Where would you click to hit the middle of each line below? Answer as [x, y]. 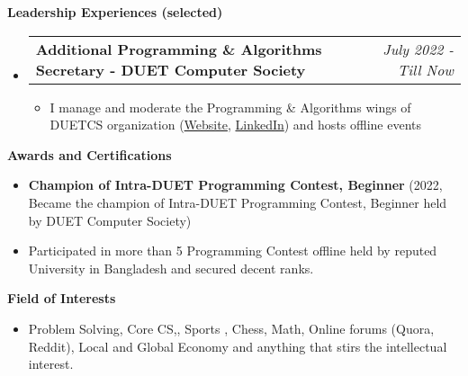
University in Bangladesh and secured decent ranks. [171, 268]
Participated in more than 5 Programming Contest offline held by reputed [233, 251]
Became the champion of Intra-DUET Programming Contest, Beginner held [238, 202]
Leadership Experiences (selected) [115, 12]
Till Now [425, 69]
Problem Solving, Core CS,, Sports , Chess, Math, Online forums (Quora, [231, 328]
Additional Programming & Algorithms [179, 49]
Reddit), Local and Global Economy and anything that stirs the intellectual [238, 346]
